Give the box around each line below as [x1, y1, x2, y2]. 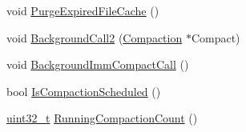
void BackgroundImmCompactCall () [6, 56, 189, 73]
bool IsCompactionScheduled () [6, 82, 161, 99]
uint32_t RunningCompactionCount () [6, 110, 198, 126]
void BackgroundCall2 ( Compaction [6, 29, 183, 46]
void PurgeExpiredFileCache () [6, 2, 159, 18]
